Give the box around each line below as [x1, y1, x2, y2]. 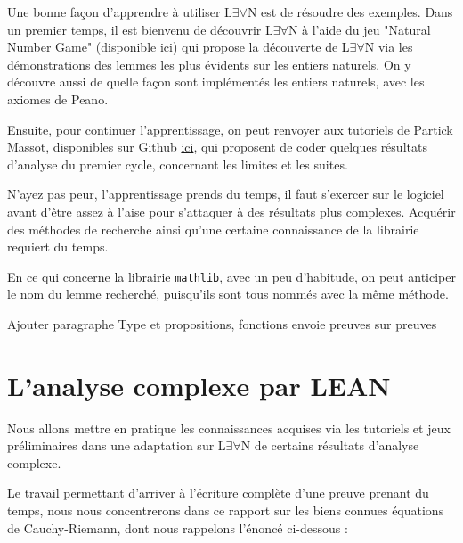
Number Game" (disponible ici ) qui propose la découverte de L [7, 37, 350, 56]
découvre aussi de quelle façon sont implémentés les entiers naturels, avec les [7, 72, 425, 91]
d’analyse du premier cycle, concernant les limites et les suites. [7, 154, 348, 173]
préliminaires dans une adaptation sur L [7, 436, 226, 455]
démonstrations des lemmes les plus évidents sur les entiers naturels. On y [7, 54, 411, 73]
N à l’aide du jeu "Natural [288, 20, 431, 38]
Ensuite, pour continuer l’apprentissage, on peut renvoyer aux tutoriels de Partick [7, 119, 453, 138]
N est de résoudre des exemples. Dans [247, 3, 453, 21]
